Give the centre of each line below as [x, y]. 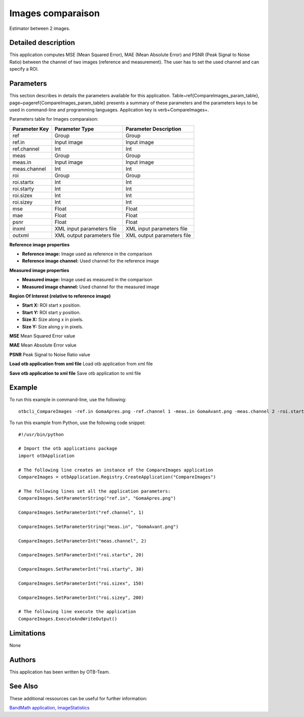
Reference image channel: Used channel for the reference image [90, 261]
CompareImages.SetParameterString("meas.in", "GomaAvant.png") [99, 526]
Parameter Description [154, 129]
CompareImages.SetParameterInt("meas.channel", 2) [83, 541]
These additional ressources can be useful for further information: [78, 698]
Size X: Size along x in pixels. [53, 320]
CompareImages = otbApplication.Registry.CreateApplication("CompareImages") [117, 477]
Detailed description [42, 43]
